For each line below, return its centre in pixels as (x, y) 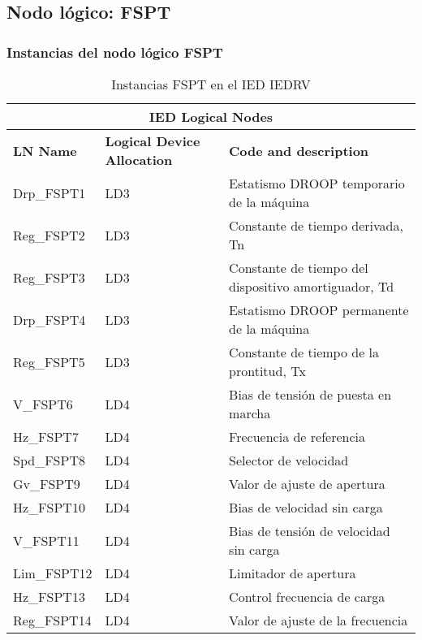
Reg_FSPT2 (49, 235)
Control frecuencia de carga (307, 597)
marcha (250, 413)
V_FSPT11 (46, 540)
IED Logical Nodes (211, 117)
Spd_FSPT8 (49, 460)
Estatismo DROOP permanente (319, 310)
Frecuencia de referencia (297, 437)
